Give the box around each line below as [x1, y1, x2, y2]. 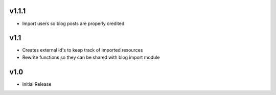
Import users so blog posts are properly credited [22, 20, 125, 27]
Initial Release [22, 81, 52, 87]
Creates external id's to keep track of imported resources [22, 47, 143, 53]
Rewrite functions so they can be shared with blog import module [22, 54, 160, 60]
